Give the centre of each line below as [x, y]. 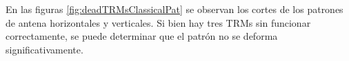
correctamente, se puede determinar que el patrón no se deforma [142, 36]
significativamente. [44, 49]
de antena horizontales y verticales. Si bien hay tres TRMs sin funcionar [158, 22]
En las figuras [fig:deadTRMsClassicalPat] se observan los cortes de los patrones [174, 9]
